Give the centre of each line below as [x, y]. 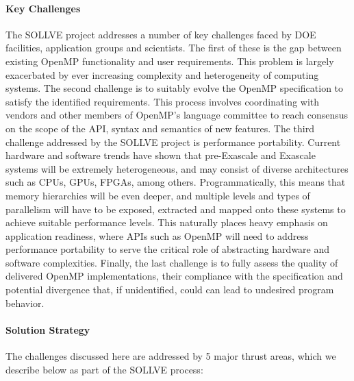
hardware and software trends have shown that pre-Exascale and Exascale [161, 155]
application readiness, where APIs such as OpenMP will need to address [157, 235]
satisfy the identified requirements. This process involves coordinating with [163, 101]
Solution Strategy [48, 329]
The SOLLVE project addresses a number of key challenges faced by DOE [161, 34]
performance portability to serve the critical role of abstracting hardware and [168, 249]
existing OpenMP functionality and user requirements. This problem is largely [170, 61]
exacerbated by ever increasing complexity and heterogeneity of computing [162, 74]
